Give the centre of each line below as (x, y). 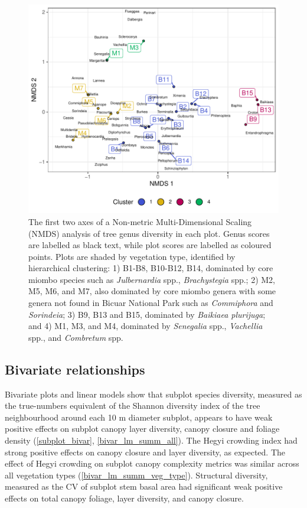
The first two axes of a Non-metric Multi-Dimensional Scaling (140, 221)
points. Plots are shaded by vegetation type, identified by (132, 256)
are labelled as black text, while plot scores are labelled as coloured (150, 245)
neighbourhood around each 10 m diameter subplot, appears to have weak (139, 417)
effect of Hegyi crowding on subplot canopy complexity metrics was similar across (152, 463)
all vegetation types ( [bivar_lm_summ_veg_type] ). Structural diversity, (136, 475)
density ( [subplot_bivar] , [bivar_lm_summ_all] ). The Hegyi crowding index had (151, 440)
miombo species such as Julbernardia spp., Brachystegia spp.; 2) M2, (152, 279)
